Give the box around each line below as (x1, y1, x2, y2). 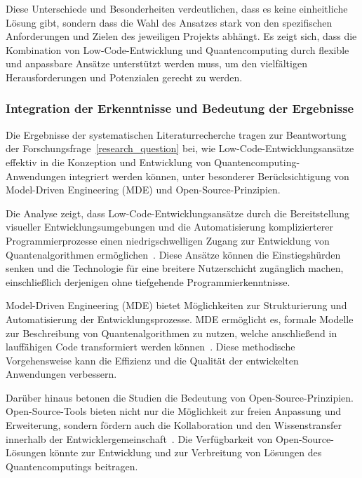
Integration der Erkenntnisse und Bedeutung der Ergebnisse (6, 100, 354, 117)
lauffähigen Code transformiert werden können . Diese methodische (6, 339, 295, 354)
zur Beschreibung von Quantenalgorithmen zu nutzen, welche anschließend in (6, 325, 337, 340)
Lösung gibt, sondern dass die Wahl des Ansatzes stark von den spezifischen (6, 15, 333, 29)
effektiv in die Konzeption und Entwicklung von (6, 154, 211, 169)
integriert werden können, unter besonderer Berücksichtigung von (69, 168, 349, 183)
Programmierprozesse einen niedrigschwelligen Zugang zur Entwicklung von (6, 233, 330, 247)
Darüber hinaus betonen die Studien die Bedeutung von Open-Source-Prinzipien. (6, 390, 354, 404)
